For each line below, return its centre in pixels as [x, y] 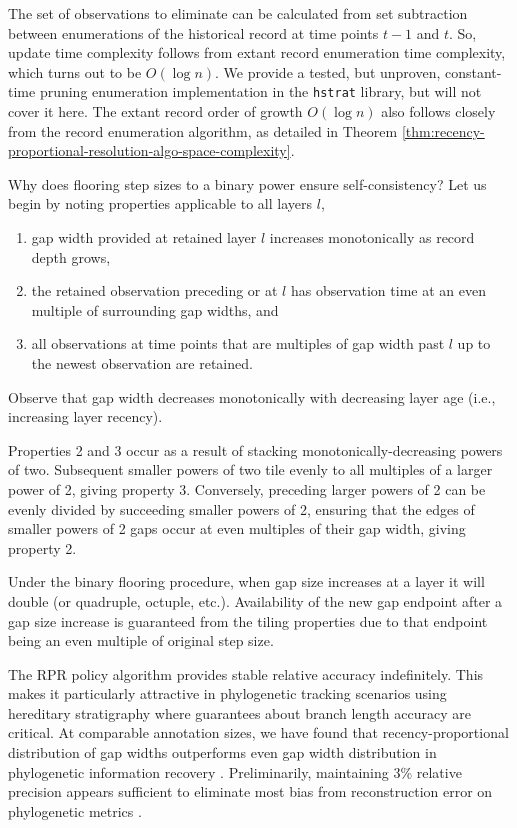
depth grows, [71, 256]
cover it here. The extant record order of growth [155, 111]
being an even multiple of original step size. [141, 640]
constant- [473, 71]
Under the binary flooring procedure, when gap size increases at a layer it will [246, 581]
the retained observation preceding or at [154, 290]
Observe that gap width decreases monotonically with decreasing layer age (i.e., [252, 396]
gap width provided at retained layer [144, 237]
